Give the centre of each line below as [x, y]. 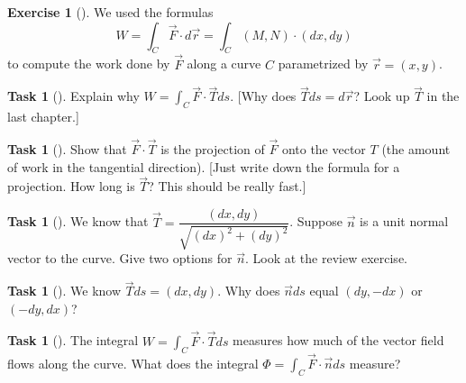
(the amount [416, 149]
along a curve [224, 64]
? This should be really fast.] [227, 186]
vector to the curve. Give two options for [120, 258]
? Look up [382, 96]
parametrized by [323, 64]
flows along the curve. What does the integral [133, 363]
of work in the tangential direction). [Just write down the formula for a [204, 166]
